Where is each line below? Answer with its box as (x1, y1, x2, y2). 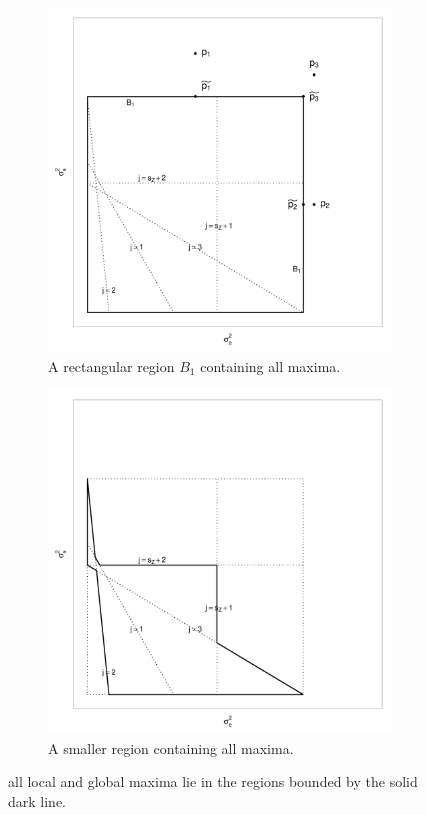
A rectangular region (48, 355, 175, 376)
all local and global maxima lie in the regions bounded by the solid (8, 771, 418, 792)
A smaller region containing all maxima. (48, 737, 294, 758)
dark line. (8, 790, 67, 811)
